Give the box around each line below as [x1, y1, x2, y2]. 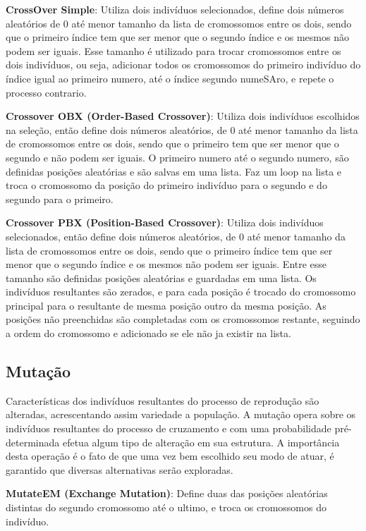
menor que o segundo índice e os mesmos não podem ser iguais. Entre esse [6, 257, 327, 271]
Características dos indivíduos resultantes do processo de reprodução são [6, 393, 319, 408]
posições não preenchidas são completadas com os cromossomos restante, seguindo [6, 312, 360, 326]
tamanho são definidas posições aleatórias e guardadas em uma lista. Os [6, 270, 317, 285]
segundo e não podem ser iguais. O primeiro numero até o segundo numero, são [6, 149, 349, 164]
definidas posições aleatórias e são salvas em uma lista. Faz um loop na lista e [6, 164, 342, 178]
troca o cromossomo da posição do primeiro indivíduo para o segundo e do [6, 178, 327, 193]
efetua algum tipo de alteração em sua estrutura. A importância [62, 434, 340, 449]
